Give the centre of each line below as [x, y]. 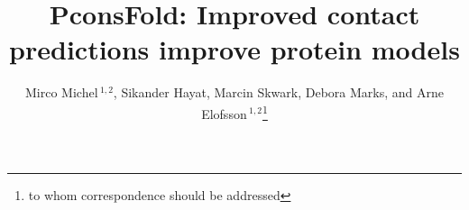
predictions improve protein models [234, 49]
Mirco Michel [62, 92]
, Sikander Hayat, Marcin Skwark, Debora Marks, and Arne [278, 92]
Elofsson [224, 113]
